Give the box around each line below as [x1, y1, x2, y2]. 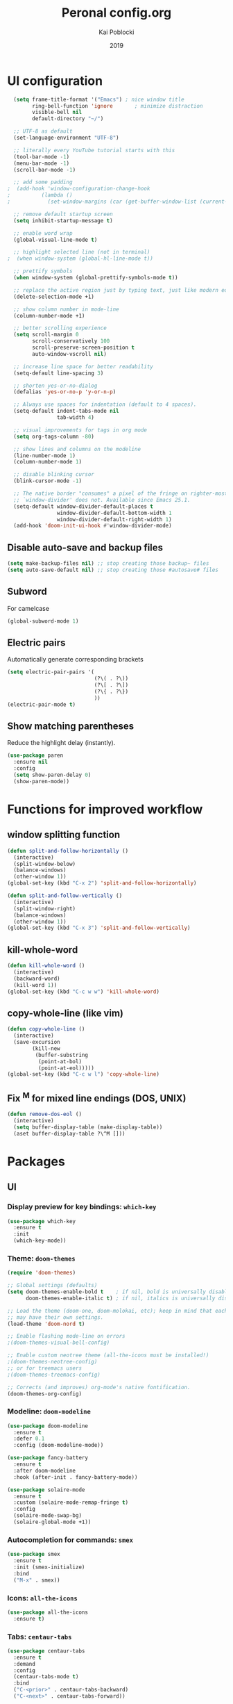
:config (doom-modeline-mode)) [13, 1442, 104, 1449]
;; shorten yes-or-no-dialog [13, 382, 98, 389]
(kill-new [32, 1044, 60, 1052]
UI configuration [7, 73, 103, 88]
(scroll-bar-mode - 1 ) [13, 166, 76, 173]
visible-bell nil [32, 109, 82, 116]
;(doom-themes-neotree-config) [7, 1359, 98, 1366]
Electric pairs [7, 637, 66, 648]
